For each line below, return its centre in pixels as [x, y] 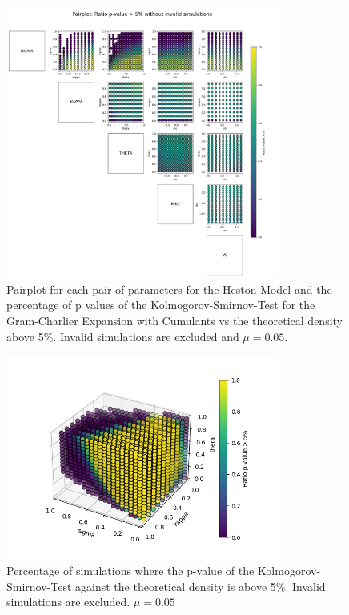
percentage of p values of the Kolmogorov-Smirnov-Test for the [161, 305]
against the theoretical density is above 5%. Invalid [201, 586]
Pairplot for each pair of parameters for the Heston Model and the [169, 289]
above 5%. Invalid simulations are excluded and [123, 336]
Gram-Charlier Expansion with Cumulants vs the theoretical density [174, 320]
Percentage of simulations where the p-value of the [130, 571]
